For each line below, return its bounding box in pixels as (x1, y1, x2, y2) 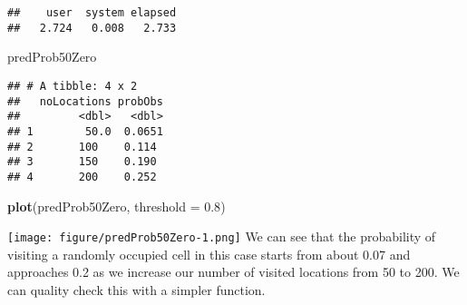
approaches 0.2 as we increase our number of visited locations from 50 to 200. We (7, 262, 460, 281)
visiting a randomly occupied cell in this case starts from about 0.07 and (7, 244, 411, 263)
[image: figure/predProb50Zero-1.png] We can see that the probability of (7, 227, 436, 246)
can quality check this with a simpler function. (7, 280, 266, 299)
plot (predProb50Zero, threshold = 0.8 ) (7, 196, 226, 215)
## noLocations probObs (7, 94, 163, 108)
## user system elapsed (7, 6, 177, 19)
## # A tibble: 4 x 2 (7, 79, 138, 93)
